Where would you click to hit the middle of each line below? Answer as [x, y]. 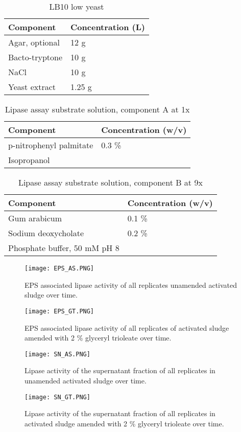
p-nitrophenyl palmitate [51, 145]
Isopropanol [29, 160]
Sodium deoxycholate [46, 233]
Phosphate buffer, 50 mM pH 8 [64, 248]
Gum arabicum [35, 218]
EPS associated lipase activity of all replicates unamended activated [131, 285]
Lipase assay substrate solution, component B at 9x [110, 182]
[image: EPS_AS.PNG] [59, 268]
